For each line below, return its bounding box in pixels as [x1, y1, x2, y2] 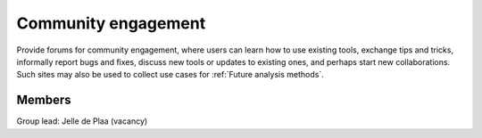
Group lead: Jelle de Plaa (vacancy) [16, 116, 148, 126]
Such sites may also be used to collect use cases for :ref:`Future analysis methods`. [16, 69, 325, 80]
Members [16, 93, 71, 108]
